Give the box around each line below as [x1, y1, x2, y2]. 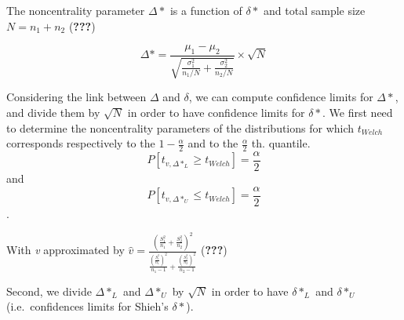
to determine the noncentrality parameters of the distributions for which [6, 119, 355, 136]
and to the [187, 135, 238, 151]
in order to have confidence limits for [127, 104, 305, 120]
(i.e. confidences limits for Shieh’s [6, 298, 169, 315]
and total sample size [264, 2, 366, 18]
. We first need [322, 104, 393, 120]
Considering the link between [6, 89, 147, 105]
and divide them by [6, 104, 100, 120]
